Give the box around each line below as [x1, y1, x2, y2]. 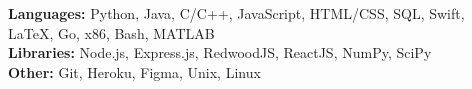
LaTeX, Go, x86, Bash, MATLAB [8, 22, 215, 43]
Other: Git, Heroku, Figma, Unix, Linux [8, 61, 261, 82]
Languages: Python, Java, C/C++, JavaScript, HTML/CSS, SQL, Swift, [8, 3, 465, 23]
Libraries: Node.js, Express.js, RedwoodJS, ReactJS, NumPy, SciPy [8, 42, 432, 63]
